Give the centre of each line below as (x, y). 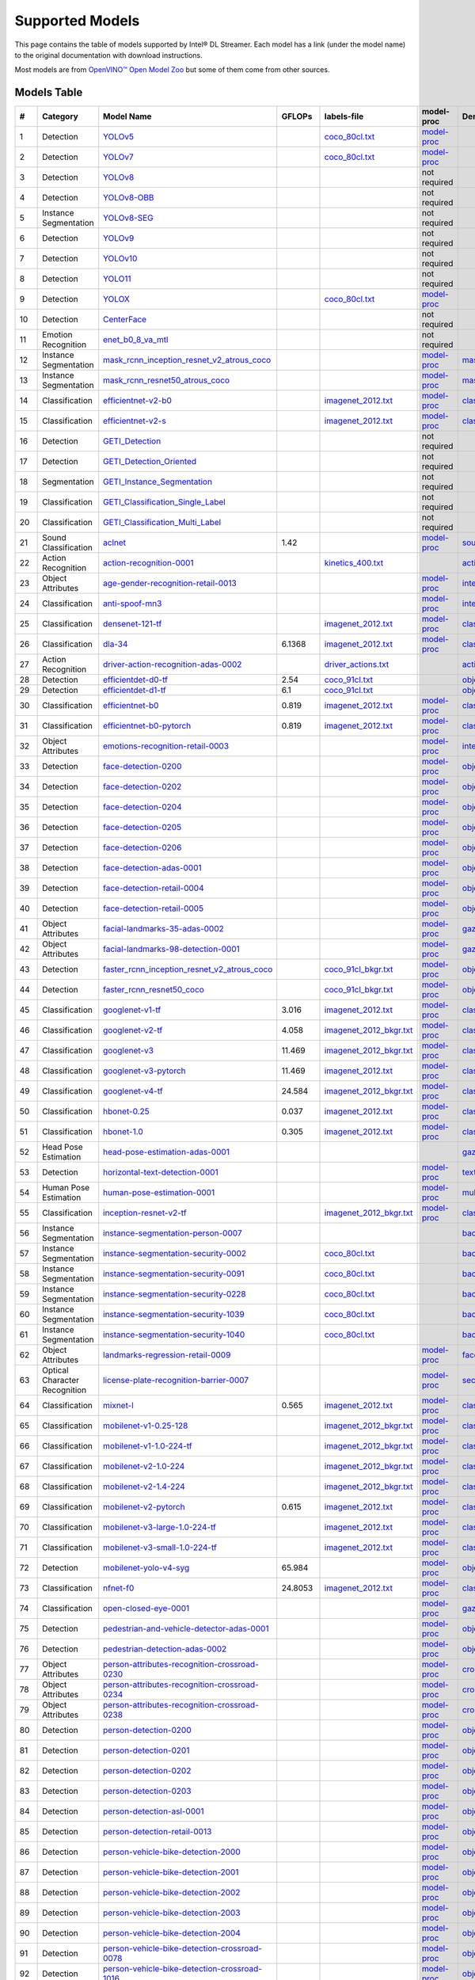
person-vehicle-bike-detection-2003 (172, 1913)
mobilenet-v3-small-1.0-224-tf (160, 1548)
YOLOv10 (120, 259)
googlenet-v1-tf (132, 1010)
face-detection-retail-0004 (154, 889)
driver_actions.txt (357, 664)
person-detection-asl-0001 (154, 1811)
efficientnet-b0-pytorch (147, 726)
